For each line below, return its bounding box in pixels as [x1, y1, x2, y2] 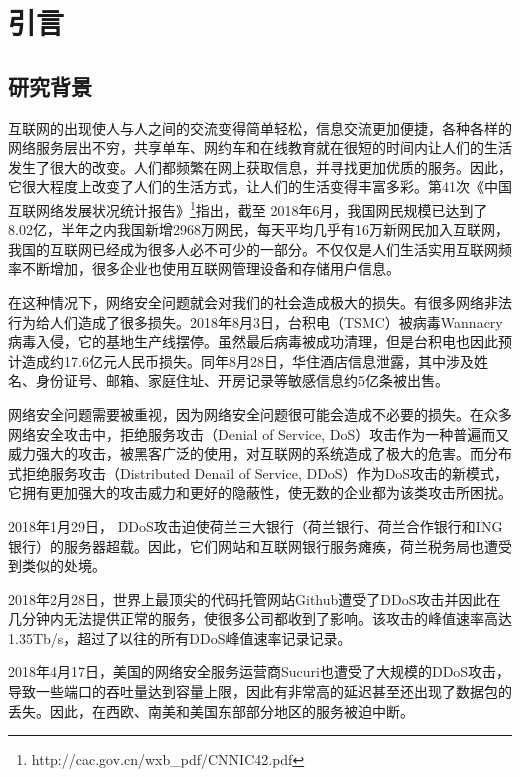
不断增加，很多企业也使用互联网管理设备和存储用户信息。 [21, 258, 400, 279]
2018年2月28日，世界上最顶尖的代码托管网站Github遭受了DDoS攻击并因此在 [8, 588, 501, 609]
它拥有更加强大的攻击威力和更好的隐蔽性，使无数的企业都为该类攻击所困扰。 [8, 482, 512, 503]
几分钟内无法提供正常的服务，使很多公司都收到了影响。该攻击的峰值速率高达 [8, 608, 512, 629]
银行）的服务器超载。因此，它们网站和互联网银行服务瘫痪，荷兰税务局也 [8, 535, 484, 556]
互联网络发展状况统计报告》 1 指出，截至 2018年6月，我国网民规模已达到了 [8, 196, 488, 220]
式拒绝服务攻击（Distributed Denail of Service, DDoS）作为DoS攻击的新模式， [8, 462, 509, 483]
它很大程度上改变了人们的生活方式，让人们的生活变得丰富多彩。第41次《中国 [8, 176, 512, 197]
